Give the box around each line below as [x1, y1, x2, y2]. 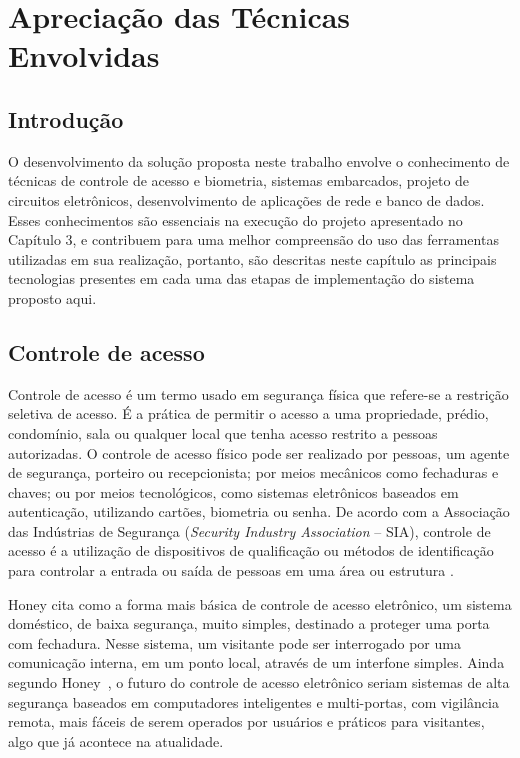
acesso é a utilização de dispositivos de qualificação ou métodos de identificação [8, 540, 494, 561]
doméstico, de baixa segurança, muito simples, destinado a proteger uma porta [8, 613, 490, 634]
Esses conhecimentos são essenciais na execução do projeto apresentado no [8, 209, 463, 230]
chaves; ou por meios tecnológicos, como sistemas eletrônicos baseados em [8, 481, 459, 502]
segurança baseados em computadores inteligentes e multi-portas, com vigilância [8, 691, 499, 712]
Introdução [8, 103, 124, 134]
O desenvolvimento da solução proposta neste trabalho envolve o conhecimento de [8, 150, 510, 171]
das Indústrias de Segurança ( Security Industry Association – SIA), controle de [8, 520, 491, 541]
